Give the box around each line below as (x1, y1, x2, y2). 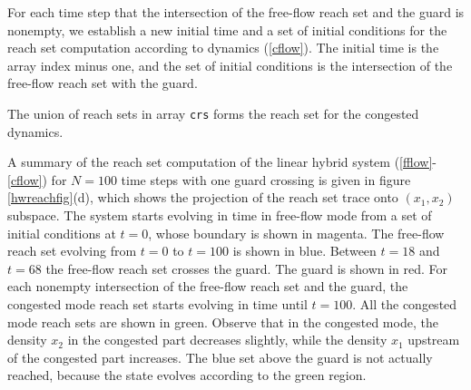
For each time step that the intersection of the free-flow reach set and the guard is (7, 3, 465, 21)
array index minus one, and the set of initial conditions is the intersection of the (7, 55, 453, 74)
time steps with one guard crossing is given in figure (121, 170, 411, 189)
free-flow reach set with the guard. (7, 73, 198, 93)
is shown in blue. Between (232, 241, 377, 260)
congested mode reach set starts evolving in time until (7, 294, 308, 313)
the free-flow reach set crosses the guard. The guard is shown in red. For (45, 258, 448, 278)
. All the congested (352, 294, 457, 313)
